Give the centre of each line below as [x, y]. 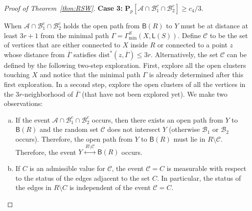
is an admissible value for [67, 168]
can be [237, 54]
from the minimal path [75, 35]
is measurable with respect [206, 168]
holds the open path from [102, 25]
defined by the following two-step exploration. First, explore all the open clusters [125, 65]
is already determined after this [196, 74]
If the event [33, 119]
